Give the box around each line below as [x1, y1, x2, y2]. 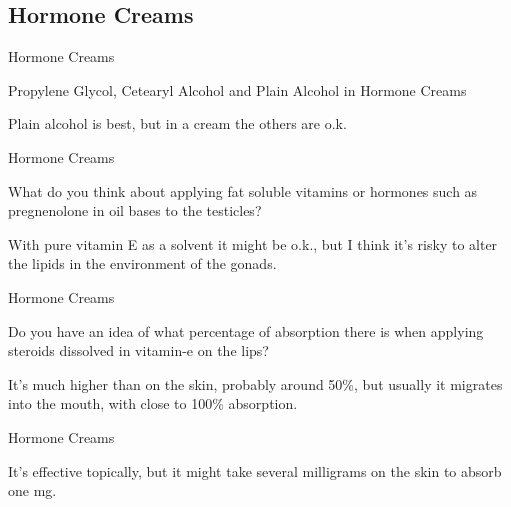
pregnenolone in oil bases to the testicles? [8, 200, 262, 221]
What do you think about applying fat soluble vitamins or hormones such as [8, 180, 478, 201]
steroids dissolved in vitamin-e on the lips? [8, 340, 269, 361]
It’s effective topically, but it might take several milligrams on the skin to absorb [8, 460, 502, 481]
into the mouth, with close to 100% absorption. [8, 393, 298, 414]
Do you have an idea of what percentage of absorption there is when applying [8, 320, 484, 341]
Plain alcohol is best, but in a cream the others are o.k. [8, 113, 347, 134]
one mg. [8, 480, 57, 501]
